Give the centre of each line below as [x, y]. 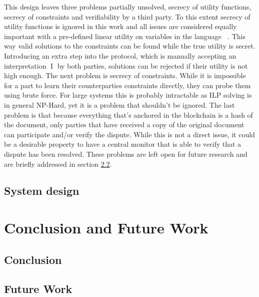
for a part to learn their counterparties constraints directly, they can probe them [127, 85]
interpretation [25, 65]
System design [42, 191]
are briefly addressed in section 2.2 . [58, 164]
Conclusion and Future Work [106, 228]
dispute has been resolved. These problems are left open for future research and [126, 154]
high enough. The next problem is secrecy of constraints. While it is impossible [125, 75]
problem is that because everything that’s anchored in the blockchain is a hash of [128, 114]
